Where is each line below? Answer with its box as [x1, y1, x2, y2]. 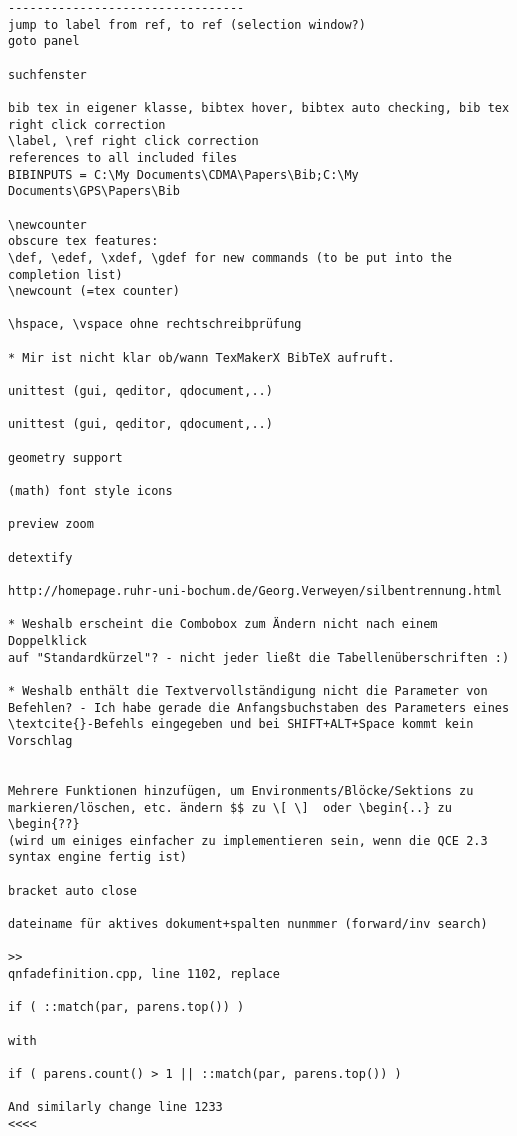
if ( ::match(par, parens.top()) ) [8, 1000, 245, 1015]
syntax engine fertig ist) [8, 850, 187, 865]
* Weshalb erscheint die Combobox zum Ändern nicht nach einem [8, 617, 438, 632]
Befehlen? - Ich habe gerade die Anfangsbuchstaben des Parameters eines [8, 700, 510, 715]
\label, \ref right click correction [8, 134, 259, 149]
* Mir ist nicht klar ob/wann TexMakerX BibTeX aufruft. [8, 350, 395, 365]
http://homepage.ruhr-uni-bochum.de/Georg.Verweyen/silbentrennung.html [8, 583, 502, 598]
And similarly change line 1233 [8, 1100, 223, 1115]
